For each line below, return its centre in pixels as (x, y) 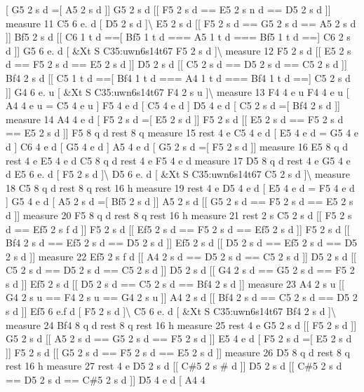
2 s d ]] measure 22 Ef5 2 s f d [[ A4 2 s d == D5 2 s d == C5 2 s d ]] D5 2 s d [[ (181, 256)
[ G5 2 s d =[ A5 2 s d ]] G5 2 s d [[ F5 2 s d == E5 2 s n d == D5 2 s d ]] (168, 9)
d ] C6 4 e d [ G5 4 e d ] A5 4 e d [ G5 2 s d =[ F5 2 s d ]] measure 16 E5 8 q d (177, 146)
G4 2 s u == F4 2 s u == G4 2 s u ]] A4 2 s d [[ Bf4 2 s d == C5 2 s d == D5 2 (182, 297)
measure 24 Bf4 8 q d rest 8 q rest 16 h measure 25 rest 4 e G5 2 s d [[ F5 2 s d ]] (181, 324)
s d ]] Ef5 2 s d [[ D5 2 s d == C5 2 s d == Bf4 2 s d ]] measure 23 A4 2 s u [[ (175, 283)
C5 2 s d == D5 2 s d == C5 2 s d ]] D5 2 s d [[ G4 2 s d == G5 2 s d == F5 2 (180, 270)
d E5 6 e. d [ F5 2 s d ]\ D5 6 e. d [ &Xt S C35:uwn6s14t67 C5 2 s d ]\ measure (178, 174)
